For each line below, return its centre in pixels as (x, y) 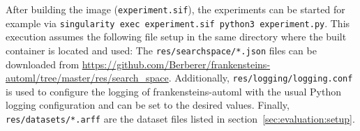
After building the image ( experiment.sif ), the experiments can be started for (175, 9)
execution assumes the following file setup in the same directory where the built (176, 37)
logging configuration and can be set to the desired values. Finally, (148, 105)
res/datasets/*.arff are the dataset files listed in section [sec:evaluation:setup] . (180, 118)
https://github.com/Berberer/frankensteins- (176, 64)
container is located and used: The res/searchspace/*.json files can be (161, 50)
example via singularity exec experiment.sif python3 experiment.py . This (178, 23)
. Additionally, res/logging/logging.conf (261, 78)
